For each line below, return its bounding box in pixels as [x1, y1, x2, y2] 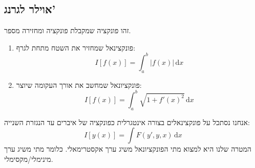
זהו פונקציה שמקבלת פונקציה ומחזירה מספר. [4, 25, 131, 36]
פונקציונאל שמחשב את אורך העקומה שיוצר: [16, 79, 142, 90]
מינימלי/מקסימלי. [4, 153, 53, 164]
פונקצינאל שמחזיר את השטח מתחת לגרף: [16, 42, 136, 53]
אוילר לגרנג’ [4, 1, 56, 17]
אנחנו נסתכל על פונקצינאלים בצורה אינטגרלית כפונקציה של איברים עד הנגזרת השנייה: [4, 116, 250, 127]
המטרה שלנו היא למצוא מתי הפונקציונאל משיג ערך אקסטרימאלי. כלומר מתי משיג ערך [4, 143, 251, 154]
